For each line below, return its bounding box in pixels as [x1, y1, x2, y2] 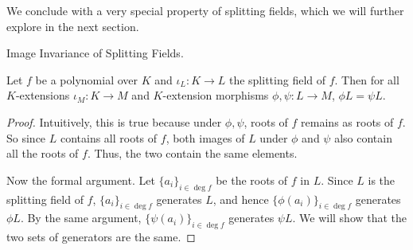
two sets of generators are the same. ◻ [6, 229, 196, 245]
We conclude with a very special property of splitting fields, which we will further [6, 2, 404, 18]
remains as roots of [301, 113, 394, 130]
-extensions [15, 87, 70, 104]
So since [6, 129, 46, 146]
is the [368, 171, 395, 188]
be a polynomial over [35, 71, 138, 88]
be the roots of [216, 171, 288, 188]
